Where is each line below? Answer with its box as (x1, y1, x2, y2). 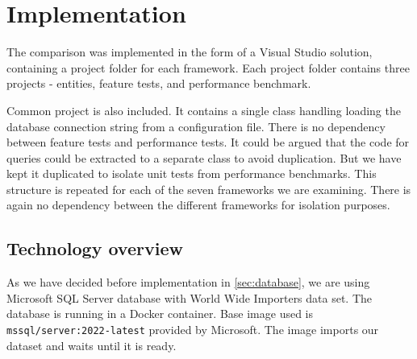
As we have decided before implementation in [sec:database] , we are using (6, 274, 370, 291)
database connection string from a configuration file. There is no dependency (6, 118, 386, 134)
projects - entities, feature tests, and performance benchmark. (6, 75, 311, 92)
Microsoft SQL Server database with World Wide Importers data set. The (6, 289, 373, 306)
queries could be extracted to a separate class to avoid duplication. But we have (6, 149, 402, 166)
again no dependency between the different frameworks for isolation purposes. (6, 196, 390, 213)
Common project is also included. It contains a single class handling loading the (6, 101, 401, 118)
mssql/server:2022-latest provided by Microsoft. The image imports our (6, 321, 379, 338)
